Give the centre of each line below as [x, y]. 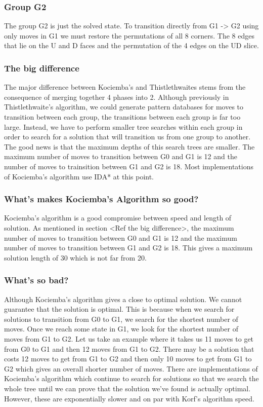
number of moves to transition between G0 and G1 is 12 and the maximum [121, 237]
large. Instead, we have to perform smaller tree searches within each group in [123, 126]
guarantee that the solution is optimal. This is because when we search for [119, 309]
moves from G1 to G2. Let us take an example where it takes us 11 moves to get [129, 338]
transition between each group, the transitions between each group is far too [122, 117]
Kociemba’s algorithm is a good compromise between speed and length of [118, 218]
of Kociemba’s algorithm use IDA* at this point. [79, 176]
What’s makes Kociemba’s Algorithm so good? [101, 199]
